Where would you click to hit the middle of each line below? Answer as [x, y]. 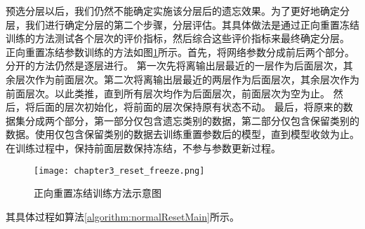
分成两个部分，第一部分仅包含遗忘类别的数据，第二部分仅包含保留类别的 [192, 120]
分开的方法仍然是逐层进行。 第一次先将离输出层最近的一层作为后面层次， [174, 65]
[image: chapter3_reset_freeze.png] [119, 171]
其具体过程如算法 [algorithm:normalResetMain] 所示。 [122, 216]
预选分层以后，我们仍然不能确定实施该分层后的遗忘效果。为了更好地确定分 [178, 11]
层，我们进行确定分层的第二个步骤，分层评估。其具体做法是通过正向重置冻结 [182, 24]
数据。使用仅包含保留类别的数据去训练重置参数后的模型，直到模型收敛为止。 [182, 134]
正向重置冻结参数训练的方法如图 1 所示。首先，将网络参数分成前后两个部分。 [180, 51]
